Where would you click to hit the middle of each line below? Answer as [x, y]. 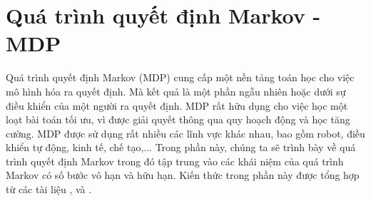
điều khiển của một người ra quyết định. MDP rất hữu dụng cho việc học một [177, 105]
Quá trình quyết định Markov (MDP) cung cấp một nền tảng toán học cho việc [180, 77]
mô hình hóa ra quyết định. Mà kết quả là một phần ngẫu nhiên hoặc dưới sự [176, 91]
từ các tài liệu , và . [49, 189]
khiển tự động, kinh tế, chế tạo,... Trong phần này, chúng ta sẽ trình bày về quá [181, 147]
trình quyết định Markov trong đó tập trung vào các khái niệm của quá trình [175, 161]
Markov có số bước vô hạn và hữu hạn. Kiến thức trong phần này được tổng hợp [183, 175]
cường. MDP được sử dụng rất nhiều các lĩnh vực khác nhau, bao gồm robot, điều [185, 133]
